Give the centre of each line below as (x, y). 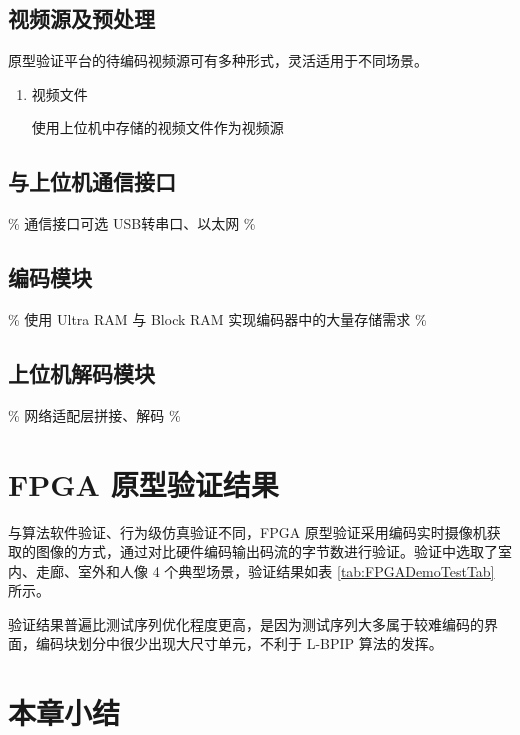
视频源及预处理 (81, 18)
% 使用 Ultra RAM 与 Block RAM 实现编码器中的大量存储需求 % (217, 318)
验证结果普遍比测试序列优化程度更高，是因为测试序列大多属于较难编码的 (246, 623)
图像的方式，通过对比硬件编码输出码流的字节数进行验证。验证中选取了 (266, 551)
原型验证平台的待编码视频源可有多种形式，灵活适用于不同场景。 (218, 60)
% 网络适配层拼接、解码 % (94, 414)
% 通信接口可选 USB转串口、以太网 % (132, 223)
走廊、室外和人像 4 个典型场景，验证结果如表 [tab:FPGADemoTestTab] (265, 570)
